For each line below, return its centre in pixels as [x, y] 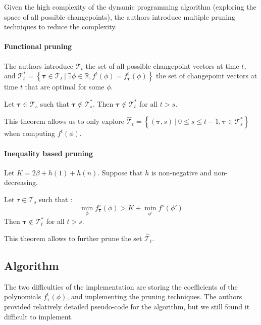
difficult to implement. [39, 316]
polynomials [23, 296]
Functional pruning [38, 46]
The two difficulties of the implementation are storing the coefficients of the [121, 286]
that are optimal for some [65, 87]
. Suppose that [120, 172]
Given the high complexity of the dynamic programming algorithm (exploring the [130, 7]
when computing [30, 133]
